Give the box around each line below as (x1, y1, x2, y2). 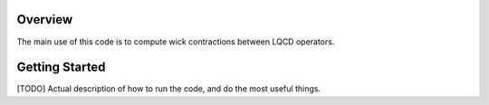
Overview (16, 12, 73, 27)
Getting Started (16, 60, 106, 75)
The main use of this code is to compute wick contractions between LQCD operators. (16, 36, 335, 47)
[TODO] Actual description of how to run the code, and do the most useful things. (16, 83, 321, 94)
